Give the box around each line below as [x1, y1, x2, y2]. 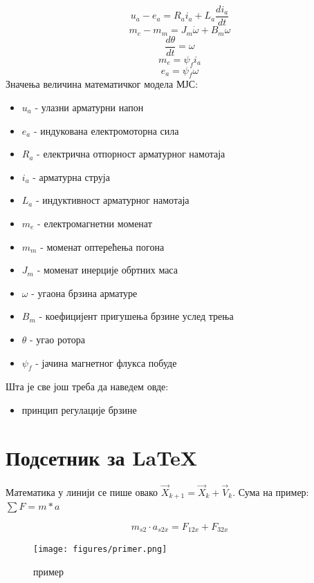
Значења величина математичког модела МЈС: [6, 77, 198, 91]
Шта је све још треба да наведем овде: [6, 379, 169, 394]
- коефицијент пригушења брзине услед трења [39, 309, 234, 323]
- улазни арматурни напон [35, 99, 144, 114]
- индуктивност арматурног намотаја [35, 193, 190, 207]
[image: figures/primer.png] [33, 544, 167, 555]
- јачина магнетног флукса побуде [35, 355, 177, 370]
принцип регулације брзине [21, 402, 137, 417]
